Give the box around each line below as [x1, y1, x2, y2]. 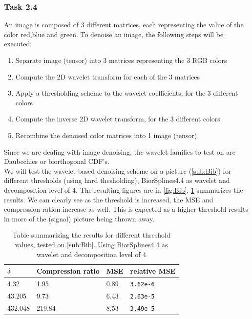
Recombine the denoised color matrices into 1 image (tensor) [15, 130, 197, 140]
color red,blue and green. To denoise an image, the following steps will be [4, 29, 224, 39]
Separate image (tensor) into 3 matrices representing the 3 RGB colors [15, 55, 227, 65]
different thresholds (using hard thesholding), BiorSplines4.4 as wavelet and [4, 175, 230, 185]
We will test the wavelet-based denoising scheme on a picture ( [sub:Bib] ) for [4, 165, 231, 176]
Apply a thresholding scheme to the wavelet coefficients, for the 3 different [15, 88, 238, 98]
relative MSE [130, 266, 176, 276]
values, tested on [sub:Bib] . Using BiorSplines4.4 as [15, 239, 168, 249]
